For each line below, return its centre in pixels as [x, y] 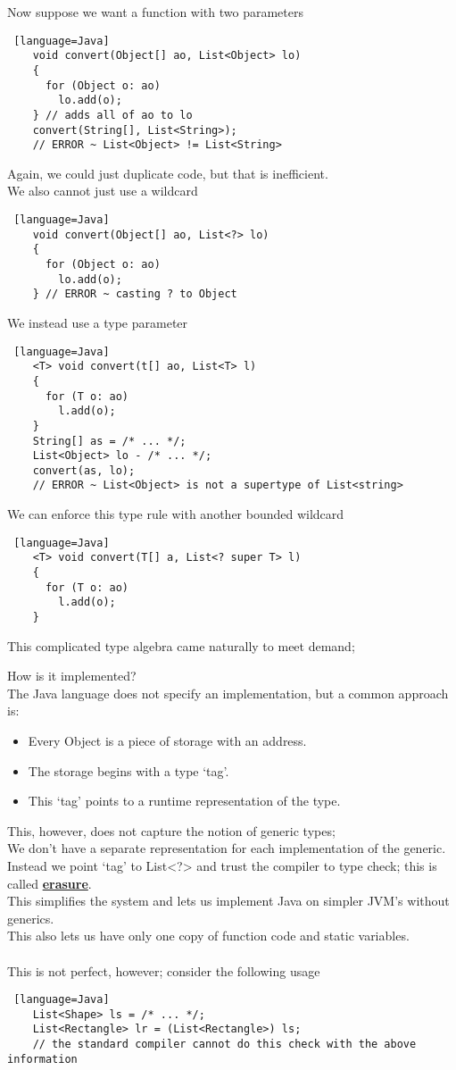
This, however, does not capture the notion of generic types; [171, 830]
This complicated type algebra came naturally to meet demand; [181, 645]
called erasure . [50, 883]
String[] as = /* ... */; [109, 441]
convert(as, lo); [84, 470]
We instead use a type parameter [98, 322]
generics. [31, 918]
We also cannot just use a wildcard [103, 191]
